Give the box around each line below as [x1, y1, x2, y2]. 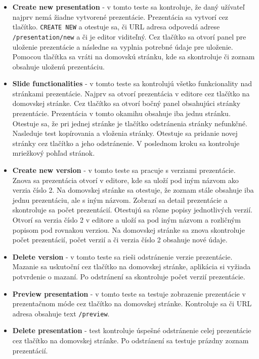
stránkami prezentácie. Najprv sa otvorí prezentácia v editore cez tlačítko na [12, 88, 250, 98]
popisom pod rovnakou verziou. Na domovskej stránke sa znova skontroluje [12, 224, 245, 235]
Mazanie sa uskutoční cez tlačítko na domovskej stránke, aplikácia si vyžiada [12, 261, 251, 272]
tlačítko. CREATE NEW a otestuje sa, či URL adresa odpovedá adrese [12, 21, 220, 32]
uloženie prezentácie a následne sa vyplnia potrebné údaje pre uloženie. [12, 41, 233, 52]
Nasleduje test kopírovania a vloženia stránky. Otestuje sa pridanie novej [12, 128, 238, 138]
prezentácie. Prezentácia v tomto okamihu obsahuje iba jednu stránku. [12, 108, 231, 119]
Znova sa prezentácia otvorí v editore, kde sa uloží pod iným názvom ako [12, 174, 239, 185]
